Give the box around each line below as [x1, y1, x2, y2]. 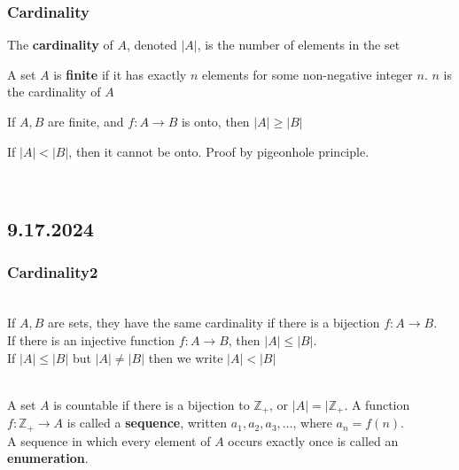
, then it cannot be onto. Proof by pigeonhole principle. [68, 142, 370, 160]
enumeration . [7, 449, 89, 467]
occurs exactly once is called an [228, 431, 399, 450]
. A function [344, 395, 410, 413]
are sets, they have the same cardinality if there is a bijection [48, 313, 380, 332]
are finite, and [48, 112, 124, 130]
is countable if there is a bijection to [53, 395, 250, 413]
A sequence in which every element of [7, 431, 211, 450]
